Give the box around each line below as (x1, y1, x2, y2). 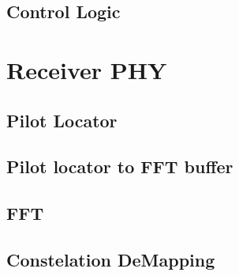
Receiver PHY (6, 53, 167, 85)
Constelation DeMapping (6, 247, 215, 271)
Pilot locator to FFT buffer (6, 154, 233, 179)
